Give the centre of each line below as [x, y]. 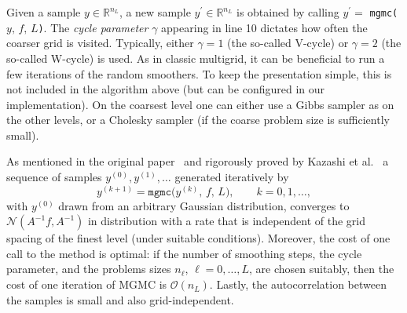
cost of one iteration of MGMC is [87, 284]
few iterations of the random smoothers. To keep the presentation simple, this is [199, 73]
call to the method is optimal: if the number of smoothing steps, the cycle [184, 253]
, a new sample [155, 12]
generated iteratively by [232, 177]
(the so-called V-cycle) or [288, 43]
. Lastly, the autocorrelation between [298, 284]
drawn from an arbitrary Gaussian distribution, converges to [204, 205]
